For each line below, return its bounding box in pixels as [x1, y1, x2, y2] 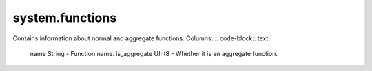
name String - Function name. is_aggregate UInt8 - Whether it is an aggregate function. [30, 49, 278, 57]
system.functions [12, 10, 117, 25]
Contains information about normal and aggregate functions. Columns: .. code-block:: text [12, 34, 269, 42]
